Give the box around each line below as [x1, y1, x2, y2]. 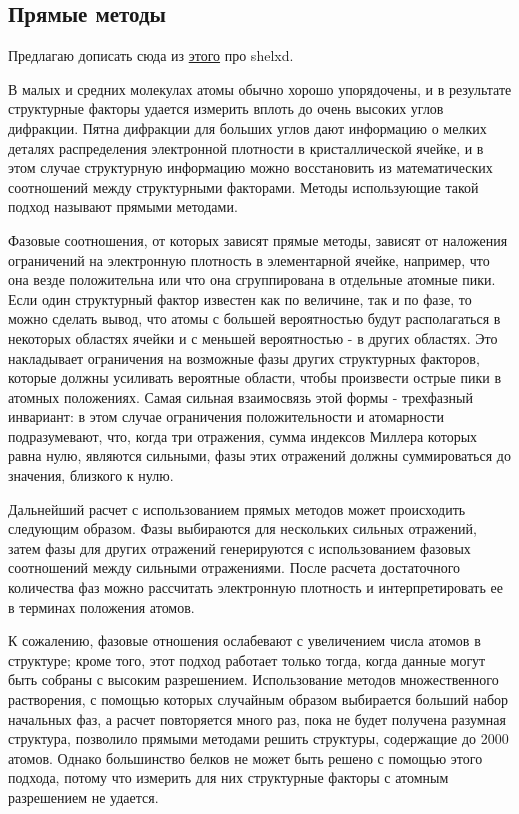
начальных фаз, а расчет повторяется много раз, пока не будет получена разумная [8, 708, 506, 729]
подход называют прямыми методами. [8, 196, 238, 217]
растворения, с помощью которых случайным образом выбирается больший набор [8, 689, 509, 710]
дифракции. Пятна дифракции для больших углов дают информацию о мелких [8, 117, 487, 138]
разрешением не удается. [8, 786, 159, 807]
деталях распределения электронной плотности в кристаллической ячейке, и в [8, 137, 484, 158]
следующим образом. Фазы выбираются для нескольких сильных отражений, [8, 518, 477, 539]
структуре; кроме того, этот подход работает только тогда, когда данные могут [8, 649, 486, 670]
